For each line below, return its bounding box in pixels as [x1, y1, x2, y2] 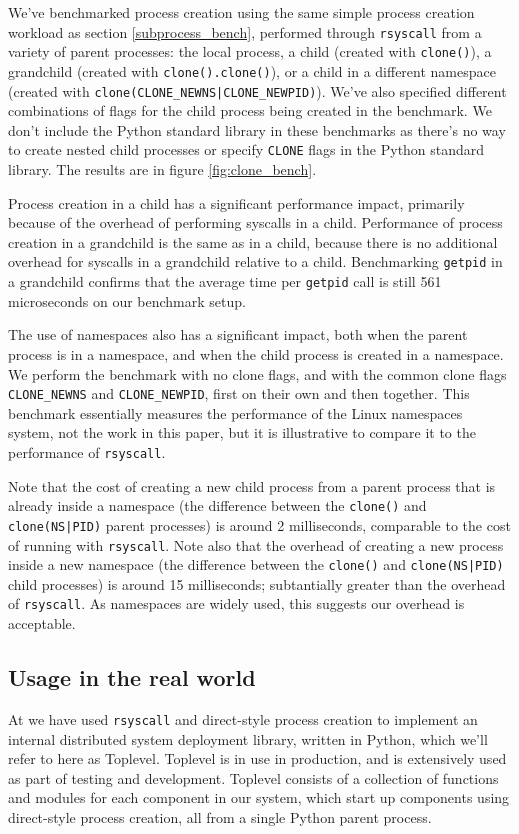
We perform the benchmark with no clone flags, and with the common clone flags [8, 363, 507, 384]
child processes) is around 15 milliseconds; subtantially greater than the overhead [8, 573, 506, 594]
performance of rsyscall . [8, 441, 166, 462]
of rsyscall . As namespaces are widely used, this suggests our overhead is [8, 593, 465, 614]
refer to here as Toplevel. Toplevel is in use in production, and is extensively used [8, 748, 507, 769]
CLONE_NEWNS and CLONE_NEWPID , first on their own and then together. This [8, 383, 470, 404]
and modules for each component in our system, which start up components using [8, 787, 510, 808]
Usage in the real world [8, 662, 256, 693]
